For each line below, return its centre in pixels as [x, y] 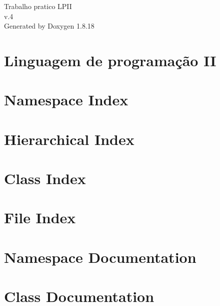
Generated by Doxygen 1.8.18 [49, 26]
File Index [40, 217]
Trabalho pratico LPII [38, 6]
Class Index [45, 178]
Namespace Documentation [100, 257]
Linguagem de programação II [110, 60]
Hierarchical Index [69, 139]
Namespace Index [66, 100]
